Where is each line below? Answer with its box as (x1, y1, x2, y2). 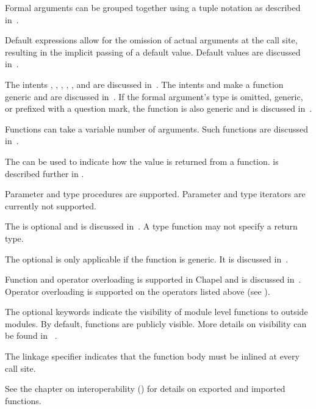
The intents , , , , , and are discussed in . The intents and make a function (5, 78, 284, 90)
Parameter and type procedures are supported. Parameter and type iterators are (5, 187, 306, 200)
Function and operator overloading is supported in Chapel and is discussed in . (5, 273, 301, 286)
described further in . (5, 167, 84, 179)
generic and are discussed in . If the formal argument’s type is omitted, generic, (5, 90, 303, 103)
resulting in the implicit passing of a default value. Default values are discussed (5, 45, 301, 58)
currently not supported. (5, 199, 96, 212)
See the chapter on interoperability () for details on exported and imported (5, 382, 285, 395)
